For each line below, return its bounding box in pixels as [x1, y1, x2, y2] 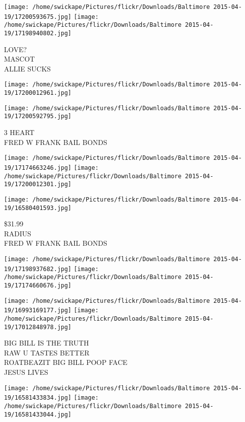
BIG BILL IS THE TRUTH [4, 338, 89, 348]
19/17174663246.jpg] [4, 164, 72, 171]
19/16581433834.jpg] [4, 394, 72, 402]
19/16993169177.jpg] [4, 307, 72, 314]
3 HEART [4, 127, 35, 138]
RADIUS [4, 228, 31, 238]
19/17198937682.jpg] [4, 265, 72, 273]
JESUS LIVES [4, 366, 49, 377]
